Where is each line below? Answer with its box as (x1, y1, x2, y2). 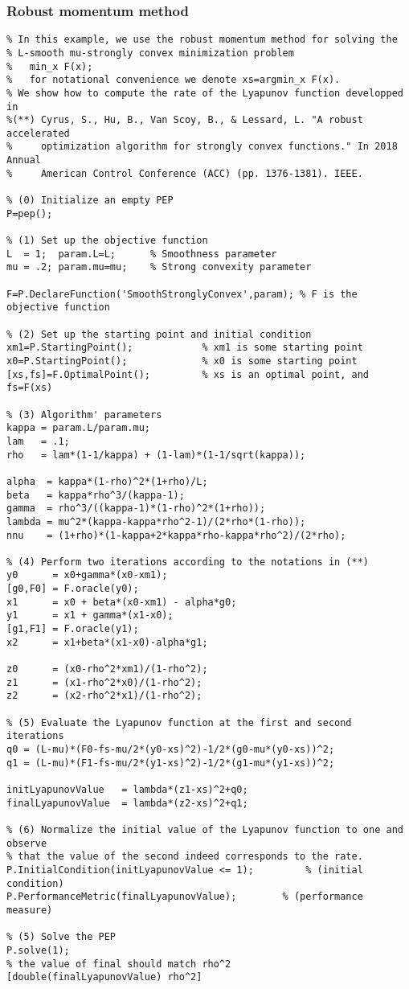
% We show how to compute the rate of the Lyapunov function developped (6, 87, 403, 99)
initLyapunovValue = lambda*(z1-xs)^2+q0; (6, 783, 248, 795)
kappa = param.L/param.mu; (6, 422, 150, 434)
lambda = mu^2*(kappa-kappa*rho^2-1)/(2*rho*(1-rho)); (6, 515, 306, 527)
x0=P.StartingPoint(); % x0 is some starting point (6, 355, 358, 367)
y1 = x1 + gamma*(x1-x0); (6, 609, 174, 622)
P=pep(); (6, 207, 53, 220)
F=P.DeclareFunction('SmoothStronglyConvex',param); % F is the (6, 288, 358, 300)
